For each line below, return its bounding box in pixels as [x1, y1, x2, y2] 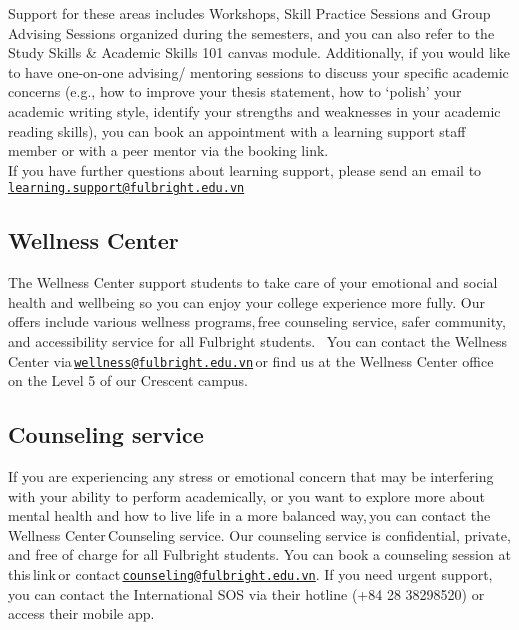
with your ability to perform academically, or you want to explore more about [8, 485, 486, 506]
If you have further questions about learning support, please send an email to [8, 159, 482, 180]
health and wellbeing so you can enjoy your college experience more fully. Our [8, 291, 486, 312]
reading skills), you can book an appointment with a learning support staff [8, 120, 466, 141]
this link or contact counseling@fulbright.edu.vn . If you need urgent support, [8, 564, 493, 584]
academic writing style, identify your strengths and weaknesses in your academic [8, 100, 501, 121]
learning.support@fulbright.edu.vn [8, 181, 245, 196]
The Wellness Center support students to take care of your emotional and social [8, 272, 498, 293]
